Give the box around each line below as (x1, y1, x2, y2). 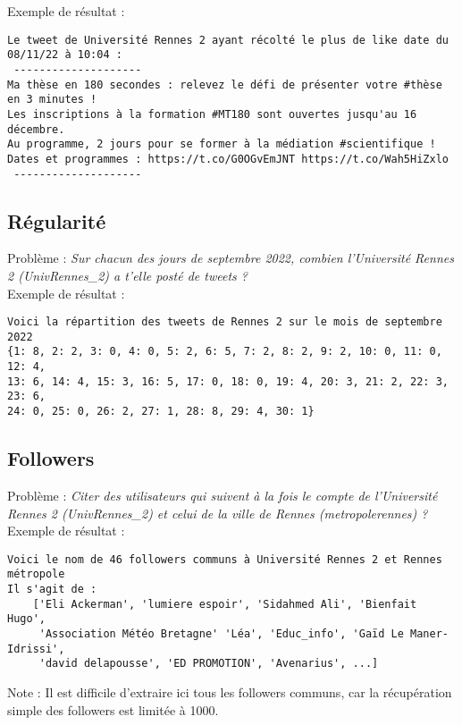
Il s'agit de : (7, 583, 97, 596)
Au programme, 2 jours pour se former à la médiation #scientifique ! (7, 138, 436, 151)
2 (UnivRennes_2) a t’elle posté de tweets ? (7, 266, 248, 284)
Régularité (7, 207, 106, 234)
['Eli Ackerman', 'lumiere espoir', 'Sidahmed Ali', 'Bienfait (32, 597, 417, 611)
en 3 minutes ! (7, 93, 97, 106)
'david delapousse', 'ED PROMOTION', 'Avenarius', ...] (38, 657, 379, 670)
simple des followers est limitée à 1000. (7, 700, 219, 719)
